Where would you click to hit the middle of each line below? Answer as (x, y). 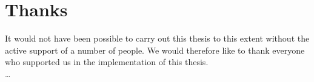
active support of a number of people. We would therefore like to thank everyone (155, 50)
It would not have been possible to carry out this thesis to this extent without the (157, 38)
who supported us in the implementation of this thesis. (107, 62)
